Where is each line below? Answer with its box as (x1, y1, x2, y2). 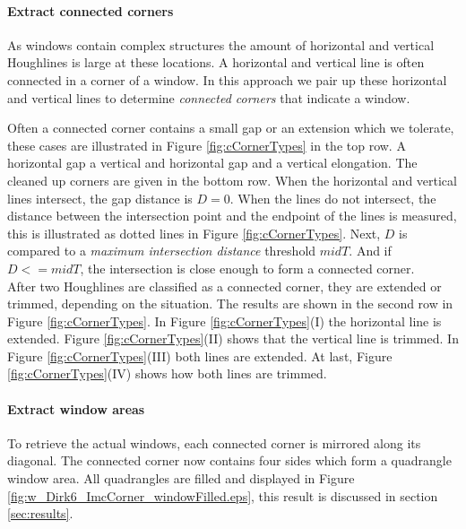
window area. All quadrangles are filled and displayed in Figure (7, 469, 355, 488)
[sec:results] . (7, 504, 73, 523)
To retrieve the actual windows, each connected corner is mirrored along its (7, 433, 421, 452)
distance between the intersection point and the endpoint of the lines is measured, (7, 206, 457, 225)
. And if (349, 241, 392, 260)
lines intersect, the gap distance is (7, 188, 193, 207)
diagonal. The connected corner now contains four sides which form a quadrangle (7, 451, 452, 470)
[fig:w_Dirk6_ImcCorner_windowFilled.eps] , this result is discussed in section (7, 486, 438, 505)
